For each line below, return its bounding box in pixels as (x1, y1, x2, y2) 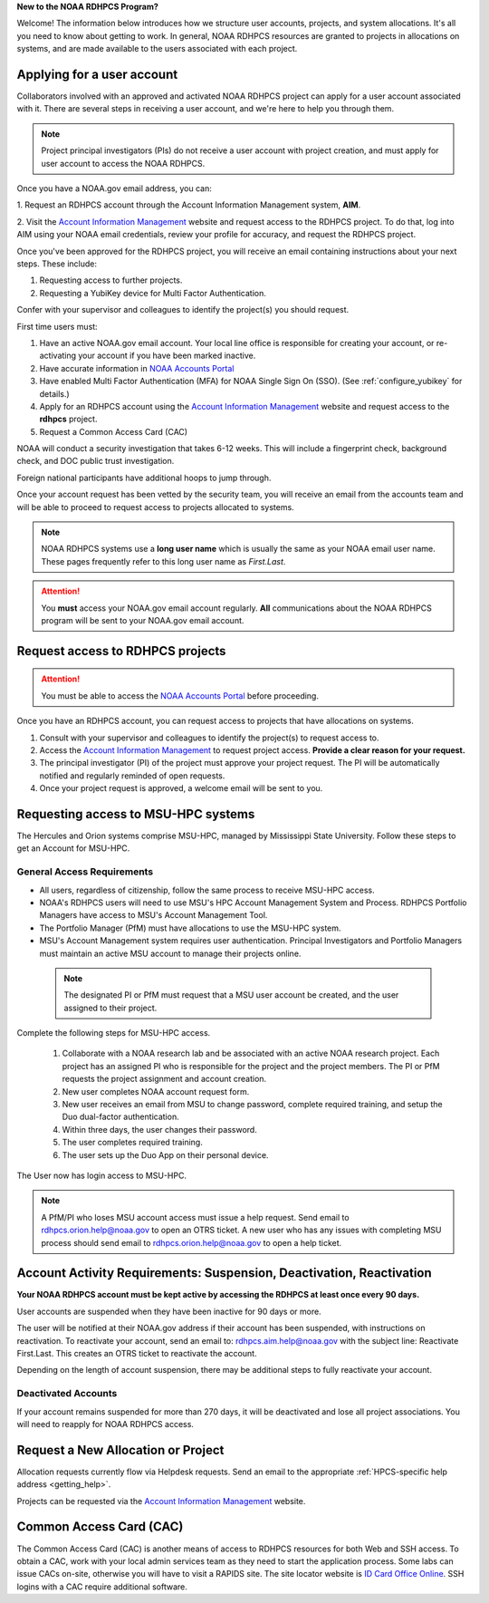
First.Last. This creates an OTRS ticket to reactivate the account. (16, 1348, 257, 1358)
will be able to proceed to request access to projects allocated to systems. (16, 501, 294, 512)
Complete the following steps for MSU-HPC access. (16, 1028, 211, 1038)
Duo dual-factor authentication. (62, 1111, 180, 1123)
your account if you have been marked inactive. (78, 350, 256, 362)
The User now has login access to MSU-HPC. (16, 1170, 187, 1181)
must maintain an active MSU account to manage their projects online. (39, 948, 302, 959)
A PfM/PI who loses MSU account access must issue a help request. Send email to (41, 1212, 350, 1222)
